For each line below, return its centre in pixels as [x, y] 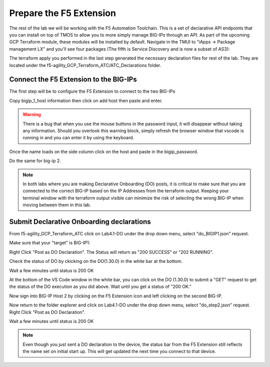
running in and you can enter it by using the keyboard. [78, 138]
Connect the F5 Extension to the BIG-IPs [73, 79]
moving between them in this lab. [57, 205]
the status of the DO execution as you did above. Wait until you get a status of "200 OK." [100, 287]
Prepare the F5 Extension [62, 13]
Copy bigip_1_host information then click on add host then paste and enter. [86, 101]
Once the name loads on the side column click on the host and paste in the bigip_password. [104, 151]
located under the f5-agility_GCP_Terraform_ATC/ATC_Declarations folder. [85, 65]
